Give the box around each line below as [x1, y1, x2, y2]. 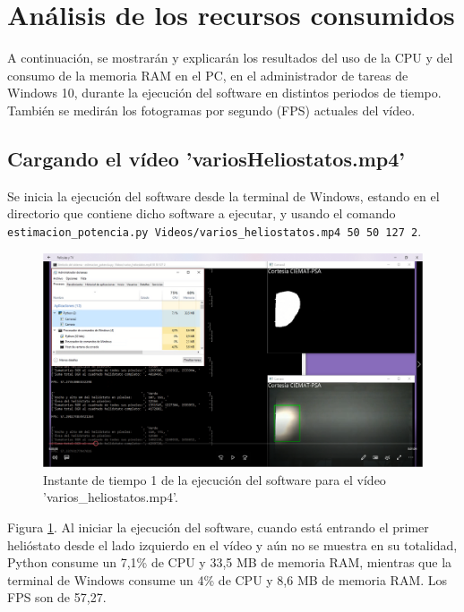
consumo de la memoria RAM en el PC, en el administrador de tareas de [7, 65, 408, 84]
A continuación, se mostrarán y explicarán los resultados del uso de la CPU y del [7, 48, 453, 67]
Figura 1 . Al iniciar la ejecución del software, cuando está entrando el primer [7, 518, 429, 537]
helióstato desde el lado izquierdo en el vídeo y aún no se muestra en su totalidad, [7, 535, 458, 554]
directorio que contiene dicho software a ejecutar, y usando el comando [7, 204, 396, 223]
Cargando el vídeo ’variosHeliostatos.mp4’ [7, 144, 405, 172]
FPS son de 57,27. [7, 588, 107, 607]
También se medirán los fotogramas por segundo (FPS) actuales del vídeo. [7, 100, 416, 119]
